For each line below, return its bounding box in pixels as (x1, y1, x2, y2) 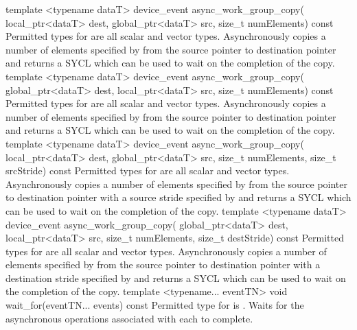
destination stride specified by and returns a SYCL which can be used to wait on (5, 270, 346, 285)
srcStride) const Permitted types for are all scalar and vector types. (5, 163, 290, 178)
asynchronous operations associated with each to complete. (5, 311, 253, 325)
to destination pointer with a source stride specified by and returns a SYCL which (5, 190, 352, 204)
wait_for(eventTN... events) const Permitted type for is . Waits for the (5, 298, 304, 312)
